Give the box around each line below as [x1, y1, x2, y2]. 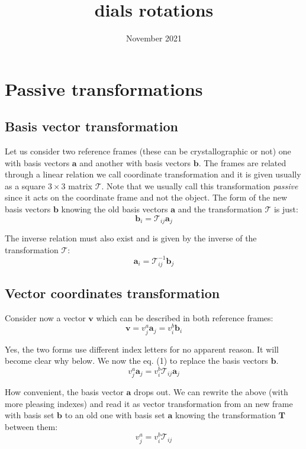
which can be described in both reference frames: [96, 311, 273, 324]
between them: [5, 420, 58, 432]
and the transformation [178, 203, 262, 215]
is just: [273, 203, 298, 215]
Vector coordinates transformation [5, 283, 220, 302]
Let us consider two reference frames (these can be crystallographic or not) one [5, 145, 291, 157]
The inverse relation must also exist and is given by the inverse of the [5, 232, 257, 244]
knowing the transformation [175, 409, 276, 421]
